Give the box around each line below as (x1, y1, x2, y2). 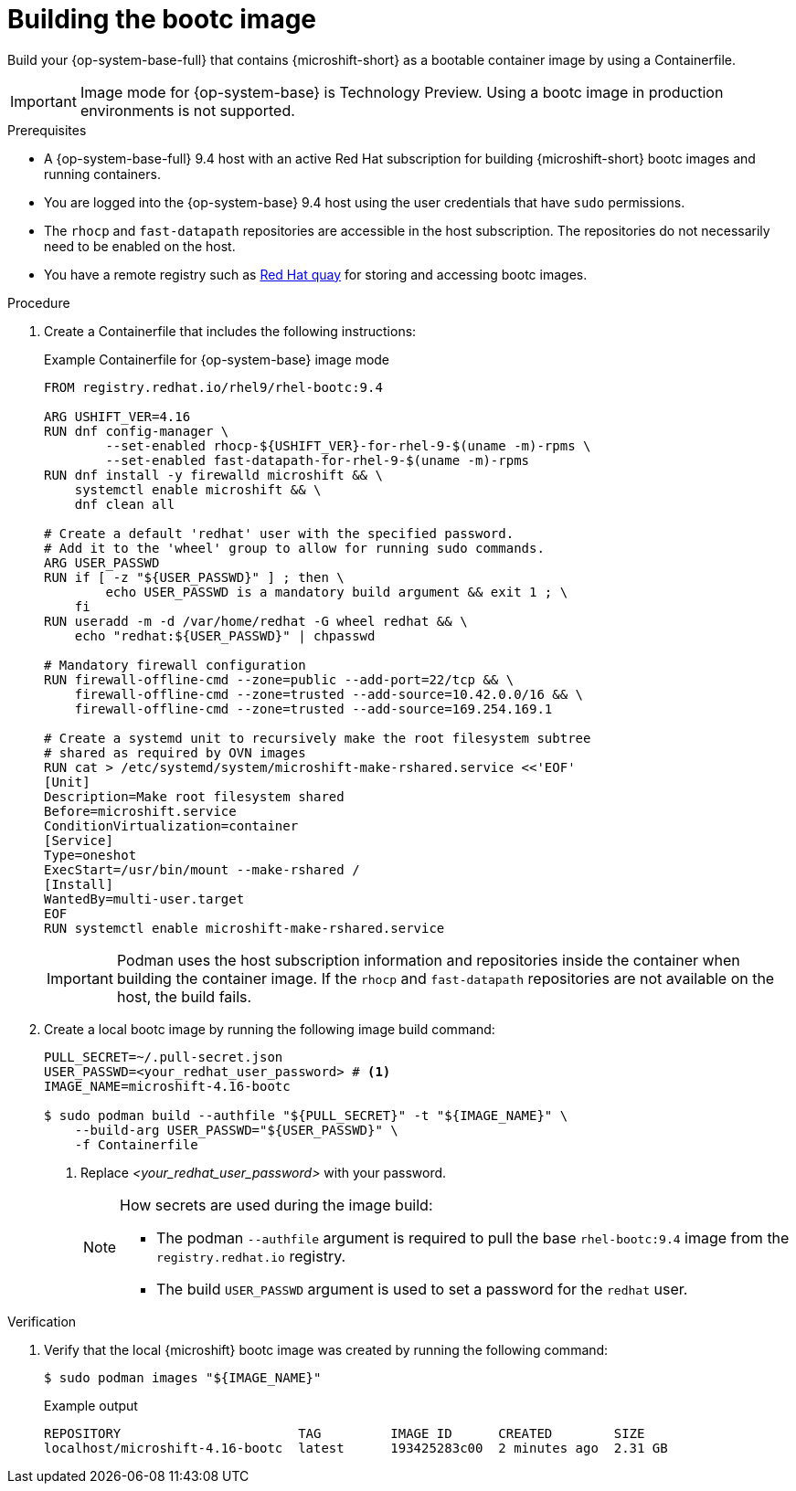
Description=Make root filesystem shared (44, 788, 345, 804)
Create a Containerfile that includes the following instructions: (44, 323, 417, 339)
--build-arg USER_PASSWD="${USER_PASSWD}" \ (74, 1122, 398, 1137)
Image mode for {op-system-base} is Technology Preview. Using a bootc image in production (80, 82, 724, 101)
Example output (44, 1397, 138, 1413)
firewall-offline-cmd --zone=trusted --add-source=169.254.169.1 (74, 701, 553, 716)
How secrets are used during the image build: (120, 1195, 433, 1214)
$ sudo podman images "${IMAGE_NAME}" (44, 1369, 322, 1385)
